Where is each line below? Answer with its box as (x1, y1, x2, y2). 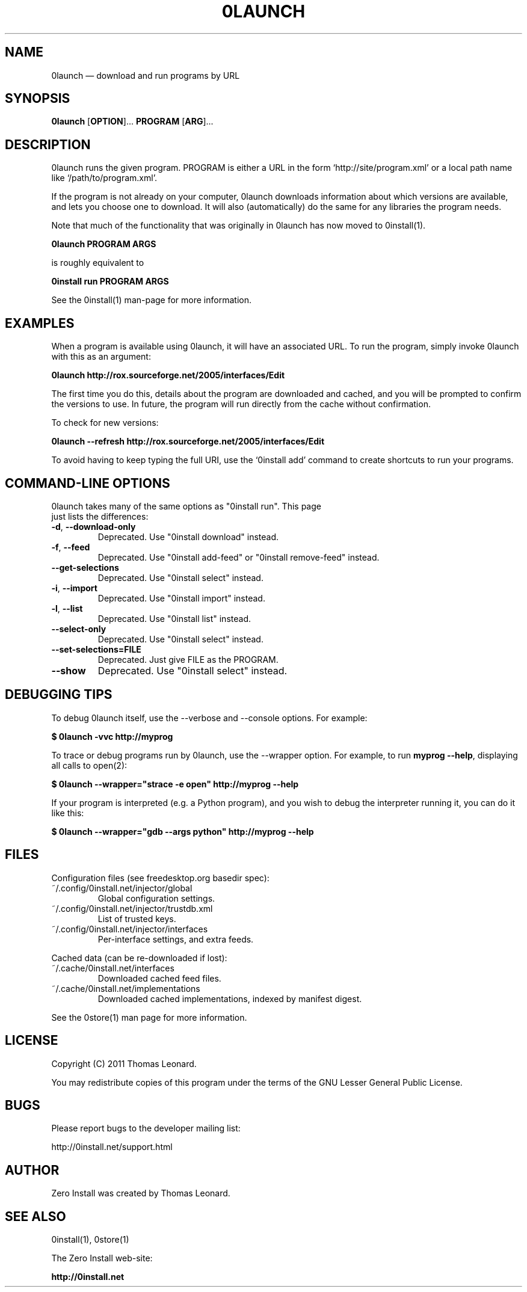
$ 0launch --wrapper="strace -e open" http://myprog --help (51, 778, 299, 789)
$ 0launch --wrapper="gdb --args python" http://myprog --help (51, 826, 314, 837)
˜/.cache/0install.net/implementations (51, 983, 200, 994)
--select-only (51, 623, 106, 634)
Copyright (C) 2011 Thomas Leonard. (51, 1058, 197, 1069)
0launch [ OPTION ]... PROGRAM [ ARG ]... (51, 116, 214, 127)
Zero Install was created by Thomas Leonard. (51, 1188, 230, 1199)
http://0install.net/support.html (51, 1142, 173, 1152)
